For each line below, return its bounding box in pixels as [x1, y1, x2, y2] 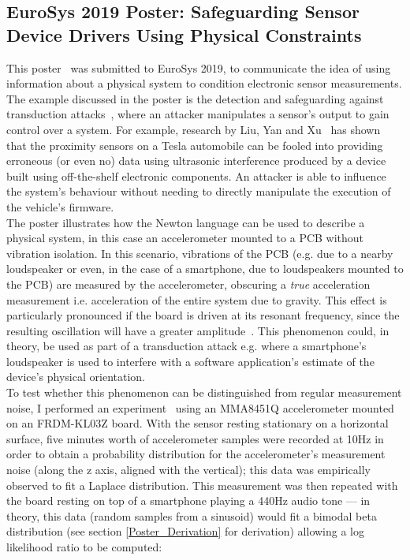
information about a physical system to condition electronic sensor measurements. [6, 75, 402, 91]
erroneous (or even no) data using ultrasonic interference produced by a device [6, 152, 386, 169]
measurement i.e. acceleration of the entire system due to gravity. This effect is [6, 291, 387, 308]
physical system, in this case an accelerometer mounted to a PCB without [6, 230, 364, 246]
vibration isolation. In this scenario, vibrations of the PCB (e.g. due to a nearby [6, 245, 393, 261]
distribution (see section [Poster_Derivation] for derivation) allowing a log [6, 523, 365, 539]
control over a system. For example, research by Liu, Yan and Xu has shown [6, 121, 381, 137]
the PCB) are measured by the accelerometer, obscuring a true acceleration [6, 275, 371, 292]
